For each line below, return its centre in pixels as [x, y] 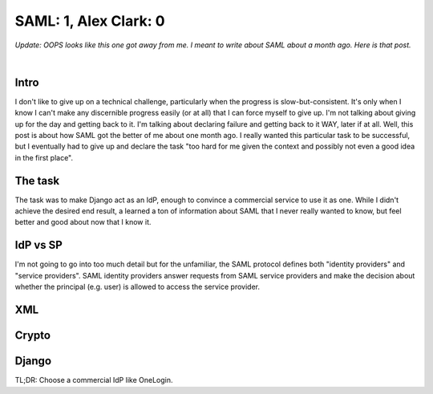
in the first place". [44, 157]
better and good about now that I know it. [83, 222]
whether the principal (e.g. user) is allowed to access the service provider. [138, 287]
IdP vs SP [39, 245]
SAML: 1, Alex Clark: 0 [90, 21]
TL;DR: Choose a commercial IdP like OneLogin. [94, 380]
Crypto [33, 335]
